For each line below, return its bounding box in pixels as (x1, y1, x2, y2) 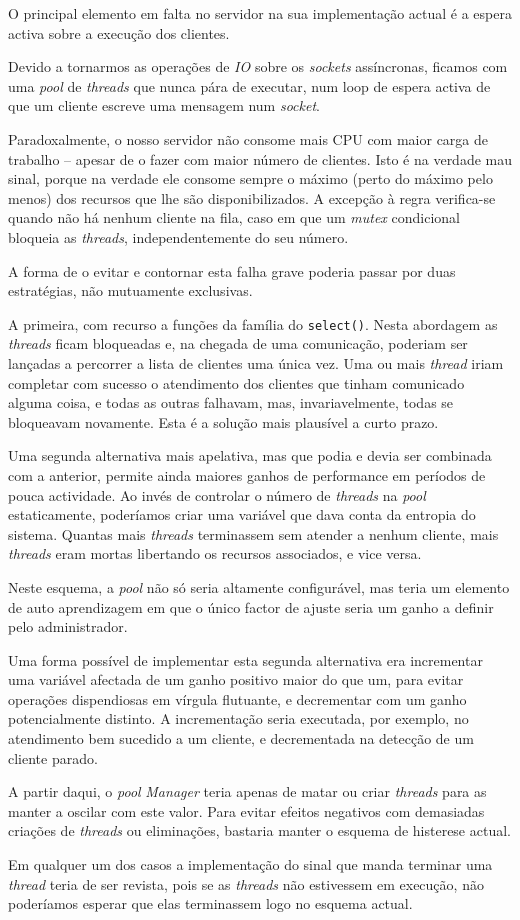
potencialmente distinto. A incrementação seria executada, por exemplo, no (8, 708, 469, 729)
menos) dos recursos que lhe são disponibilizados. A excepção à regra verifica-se (8, 187, 496, 208)
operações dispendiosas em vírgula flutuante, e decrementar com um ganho (8, 688, 467, 709)
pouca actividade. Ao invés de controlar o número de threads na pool (8, 484, 426, 505)
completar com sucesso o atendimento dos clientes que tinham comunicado (8, 372, 465, 393)
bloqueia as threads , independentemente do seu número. (8, 226, 349, 247)
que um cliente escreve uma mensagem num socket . (8, 95, 320, 116)
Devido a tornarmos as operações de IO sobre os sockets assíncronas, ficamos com (8, 56, 508, 77)
